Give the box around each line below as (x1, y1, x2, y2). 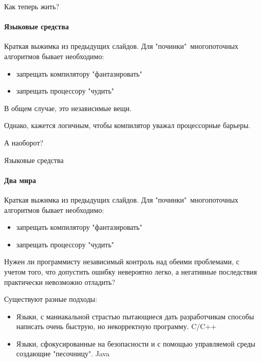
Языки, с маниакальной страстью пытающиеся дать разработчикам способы (16, 311, 254, 321)
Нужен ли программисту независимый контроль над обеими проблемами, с (4, 256, 239, 267)
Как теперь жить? (4, 1, 60, 11)
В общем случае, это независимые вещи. (4, 102, 132, 113)
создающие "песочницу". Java (16, 348, 110, 359)
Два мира (4, 174, 36, 185)
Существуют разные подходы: (4, 294, 98, 304)
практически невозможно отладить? (4, 276, 116, 287)
